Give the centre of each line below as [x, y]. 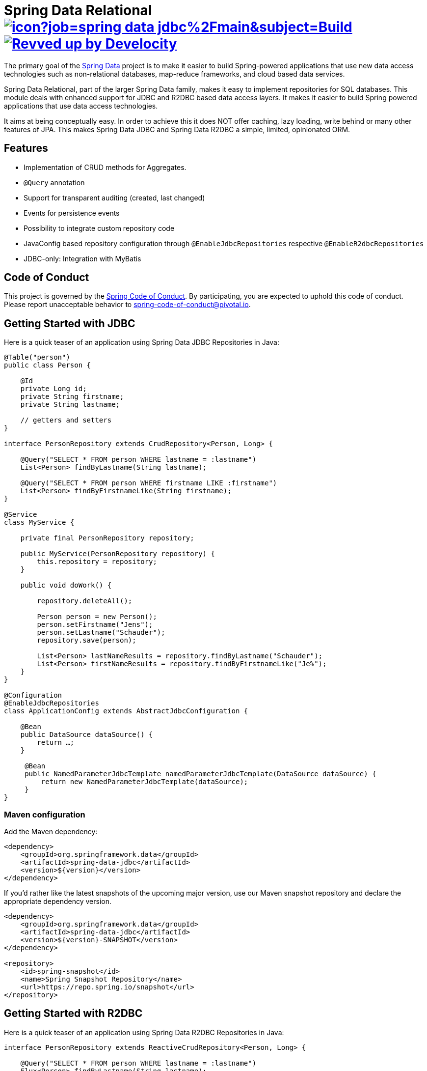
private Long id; [53, 389]
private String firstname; [72, 397]
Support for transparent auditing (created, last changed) [114, 197]
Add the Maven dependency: [51, 832]
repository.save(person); [87, 640]
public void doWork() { [66, 585]
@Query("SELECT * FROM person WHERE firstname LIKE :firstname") [149, 483]
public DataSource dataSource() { [87, 735]
